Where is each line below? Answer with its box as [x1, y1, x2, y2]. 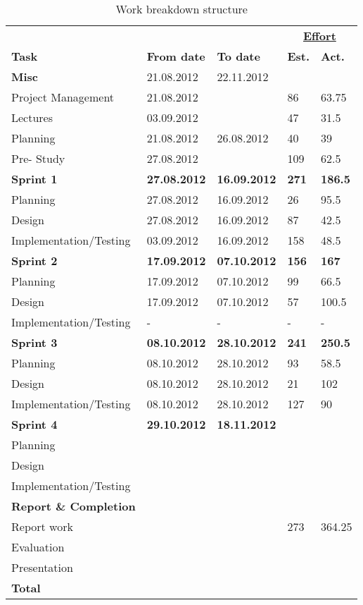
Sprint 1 [11, 171, 58, 187]
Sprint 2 [11, 252, 58, 269]
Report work [11, 518, 73, 534]
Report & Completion [11, 498, 136, 514]
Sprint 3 [11, 334, 58, 350]
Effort [303, 28, 336, 44]
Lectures [11, 109, 53, 126]
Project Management [11, 89, 115, 105]
